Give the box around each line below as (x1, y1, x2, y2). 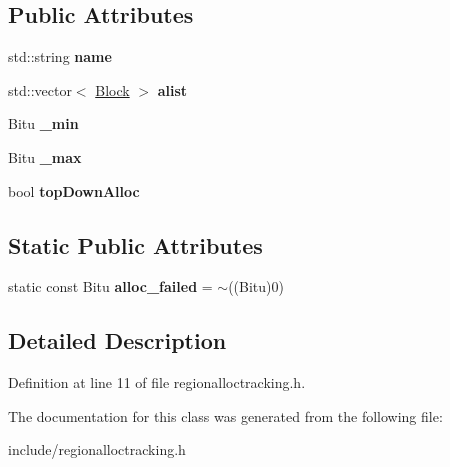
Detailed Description (8, 325, 227, 356)
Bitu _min (8, 113, 79, 134)
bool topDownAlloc (8, 180, 140, 201)
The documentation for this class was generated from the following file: (8, 405, 443, 426)
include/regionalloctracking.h (8, 439, 186, 460)
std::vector (8, 79, 72, 100)
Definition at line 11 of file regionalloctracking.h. (8, 372, 306, 393)
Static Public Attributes (8, 229, 263, 260)
